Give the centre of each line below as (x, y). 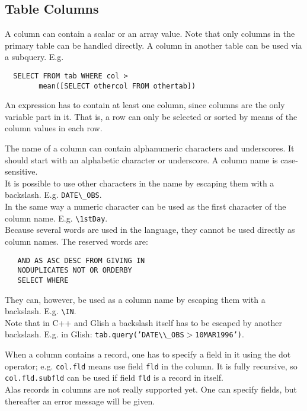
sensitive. (21, 171)
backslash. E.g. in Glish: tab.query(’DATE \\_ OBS (95, 334)
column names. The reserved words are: (76, 241)
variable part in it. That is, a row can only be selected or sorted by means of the (151, 116)
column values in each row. (54, 128)
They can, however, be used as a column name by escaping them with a (135, 299)
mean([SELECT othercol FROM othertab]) (117, 86)
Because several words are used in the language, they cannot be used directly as (150, 230)
